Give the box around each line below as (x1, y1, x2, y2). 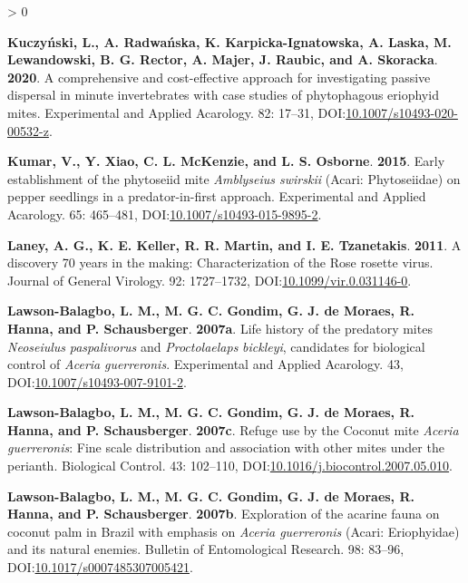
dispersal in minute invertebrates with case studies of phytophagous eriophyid (7, 85, 439, 104)
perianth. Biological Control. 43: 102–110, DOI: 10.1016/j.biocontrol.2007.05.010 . (7, 456, 453, 475)
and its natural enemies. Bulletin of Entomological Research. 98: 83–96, (7, 539, 405, 559)
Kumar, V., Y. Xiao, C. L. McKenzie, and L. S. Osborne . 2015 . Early (7, 151, 445, 170)
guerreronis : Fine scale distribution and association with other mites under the (7, 438, 444, 457)
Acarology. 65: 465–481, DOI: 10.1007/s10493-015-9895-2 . (7, 204, 322, 223)
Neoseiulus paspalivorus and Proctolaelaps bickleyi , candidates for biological (7, 336, 425, 355)
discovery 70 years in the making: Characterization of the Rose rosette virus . (7, 253, 434, 272)
